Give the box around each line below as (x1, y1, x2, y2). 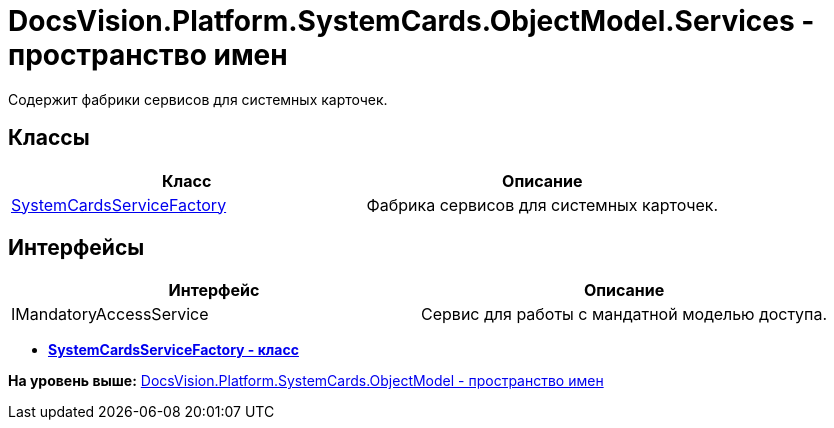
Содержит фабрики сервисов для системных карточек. (8, 90, 388, 108)
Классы (8, 125, 90, 151)
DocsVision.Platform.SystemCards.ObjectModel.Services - (8, 4, 815, 38)
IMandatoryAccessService (11, 304, 209, 325)
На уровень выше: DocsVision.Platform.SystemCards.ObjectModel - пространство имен (8, 372, 604, 390)
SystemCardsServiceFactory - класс (48, 341, 299, 359)
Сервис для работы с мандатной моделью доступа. (421, 304, 828, 325)
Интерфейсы (8, 235, 145, 261)
